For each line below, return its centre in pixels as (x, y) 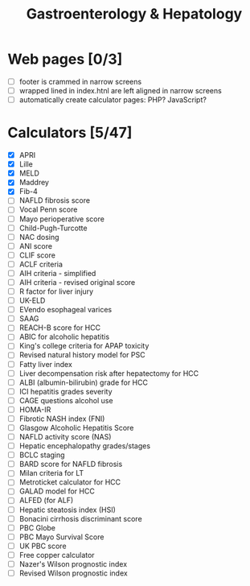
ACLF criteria (41, 264)
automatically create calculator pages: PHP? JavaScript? (113, 100)
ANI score (36, 246)
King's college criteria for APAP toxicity (84, 346)
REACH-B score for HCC (60, 328)
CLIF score (37, 255)
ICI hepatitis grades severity (66, 391)
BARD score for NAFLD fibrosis (71, 464)
